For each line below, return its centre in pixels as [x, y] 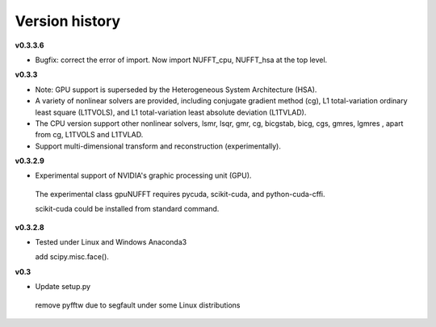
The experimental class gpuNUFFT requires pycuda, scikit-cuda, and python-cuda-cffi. [180, 194]
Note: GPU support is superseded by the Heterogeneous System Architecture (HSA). [176, 90]
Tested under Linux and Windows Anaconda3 [111, 242]
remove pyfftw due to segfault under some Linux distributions [138, 305]
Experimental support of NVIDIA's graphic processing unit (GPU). [143, 176]
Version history [68, 21]
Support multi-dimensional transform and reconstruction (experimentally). [158, 146]
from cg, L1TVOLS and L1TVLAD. [89, 135]
